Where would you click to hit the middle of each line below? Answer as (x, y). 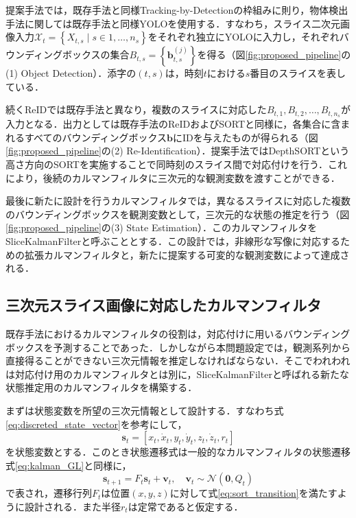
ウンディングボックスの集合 (68, 55)
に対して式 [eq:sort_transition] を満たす (253, 493)
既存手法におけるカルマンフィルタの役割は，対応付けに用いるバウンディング (178, 333)
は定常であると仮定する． (186, 506)
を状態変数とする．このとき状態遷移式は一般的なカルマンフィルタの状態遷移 (178, 452)
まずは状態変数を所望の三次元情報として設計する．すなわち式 (145, 410)
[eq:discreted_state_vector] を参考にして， (96, 424)
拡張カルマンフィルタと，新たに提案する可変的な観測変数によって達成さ (187, 254)
